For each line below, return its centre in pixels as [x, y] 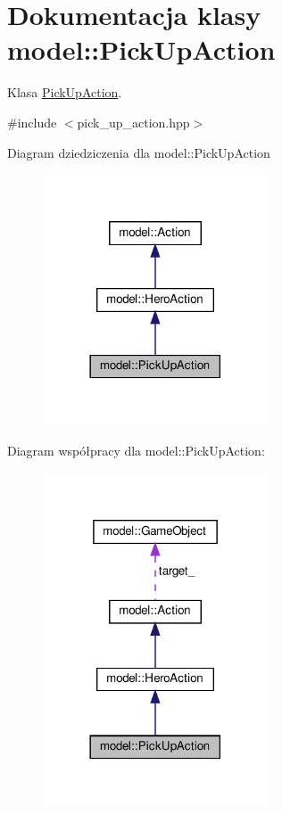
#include [32, 122]
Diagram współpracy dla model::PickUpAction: [136, 451]
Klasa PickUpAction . [65, 92]
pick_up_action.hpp [133, 122]
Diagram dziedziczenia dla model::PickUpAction [139, 152]
